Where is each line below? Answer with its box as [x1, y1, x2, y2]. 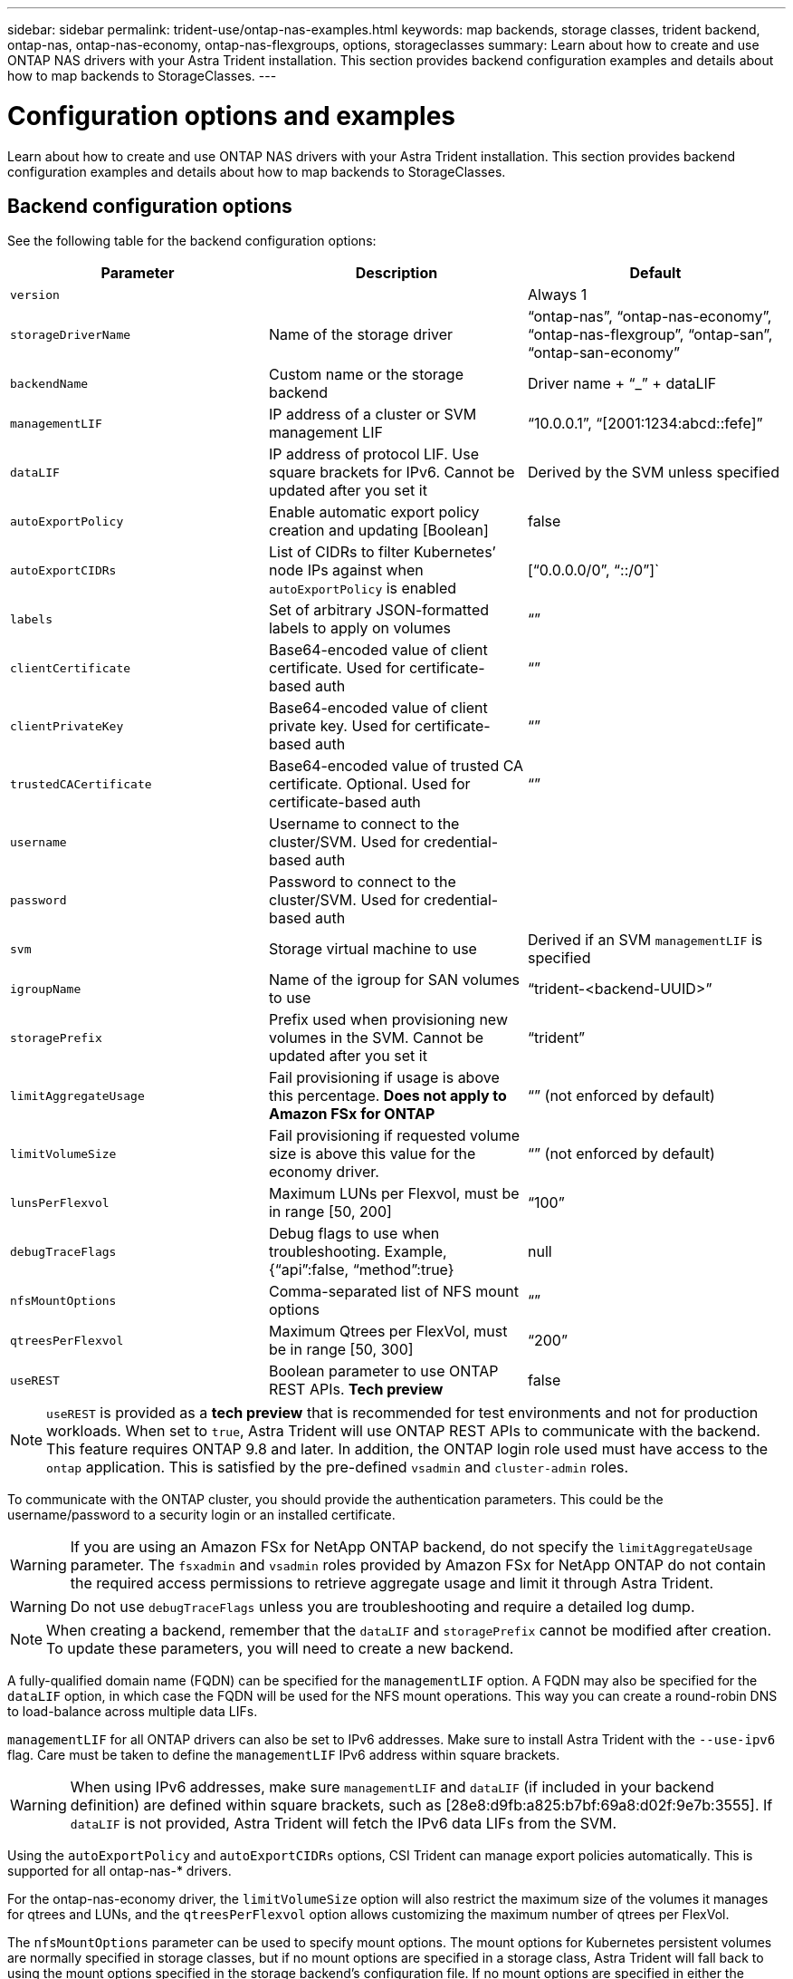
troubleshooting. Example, [268, 1242, 447, 1261]
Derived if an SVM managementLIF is [527, 931, 763, 950]
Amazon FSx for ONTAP [268, 1105, 435, 1124]
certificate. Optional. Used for [268, 775, 471, 794]
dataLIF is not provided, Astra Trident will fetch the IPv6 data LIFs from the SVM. [70, 1814, 617, 1833]
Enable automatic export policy [268, 503, 480, 522]
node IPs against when [268, 561, 424, 580]
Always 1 [527, 285, 588, 304]
